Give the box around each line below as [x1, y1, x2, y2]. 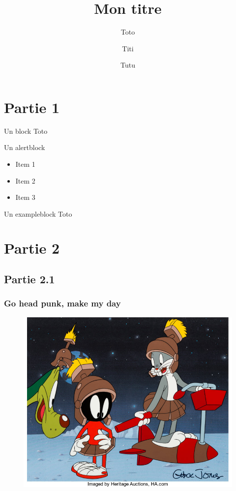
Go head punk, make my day [4, 297, 121, 309]
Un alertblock [4, 142, 45, 152]
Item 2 [15, 175, 35, 186]
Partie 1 [4, 97, 60, 117]
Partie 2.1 [4, 271, 55, 287]
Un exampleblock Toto [4, 208, 72, 219]
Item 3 [15, 192, 35, 202]
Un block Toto [4, 125, 48, 136]
